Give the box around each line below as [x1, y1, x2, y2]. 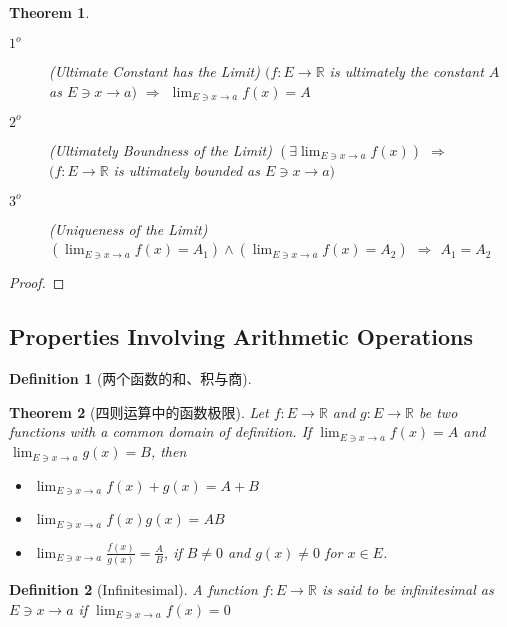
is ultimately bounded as [113, 159, 260, 180]
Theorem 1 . [9, 2, 90, 22]
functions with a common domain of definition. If [9, 421, 312, 442]
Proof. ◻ [9, 272, 65, 293]
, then [150, 441, 187, 462]
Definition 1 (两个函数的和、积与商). [9, 368, 252, 389]
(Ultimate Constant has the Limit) [49, 61, 260, 82]
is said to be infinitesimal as [321, 579, 494, 600]
